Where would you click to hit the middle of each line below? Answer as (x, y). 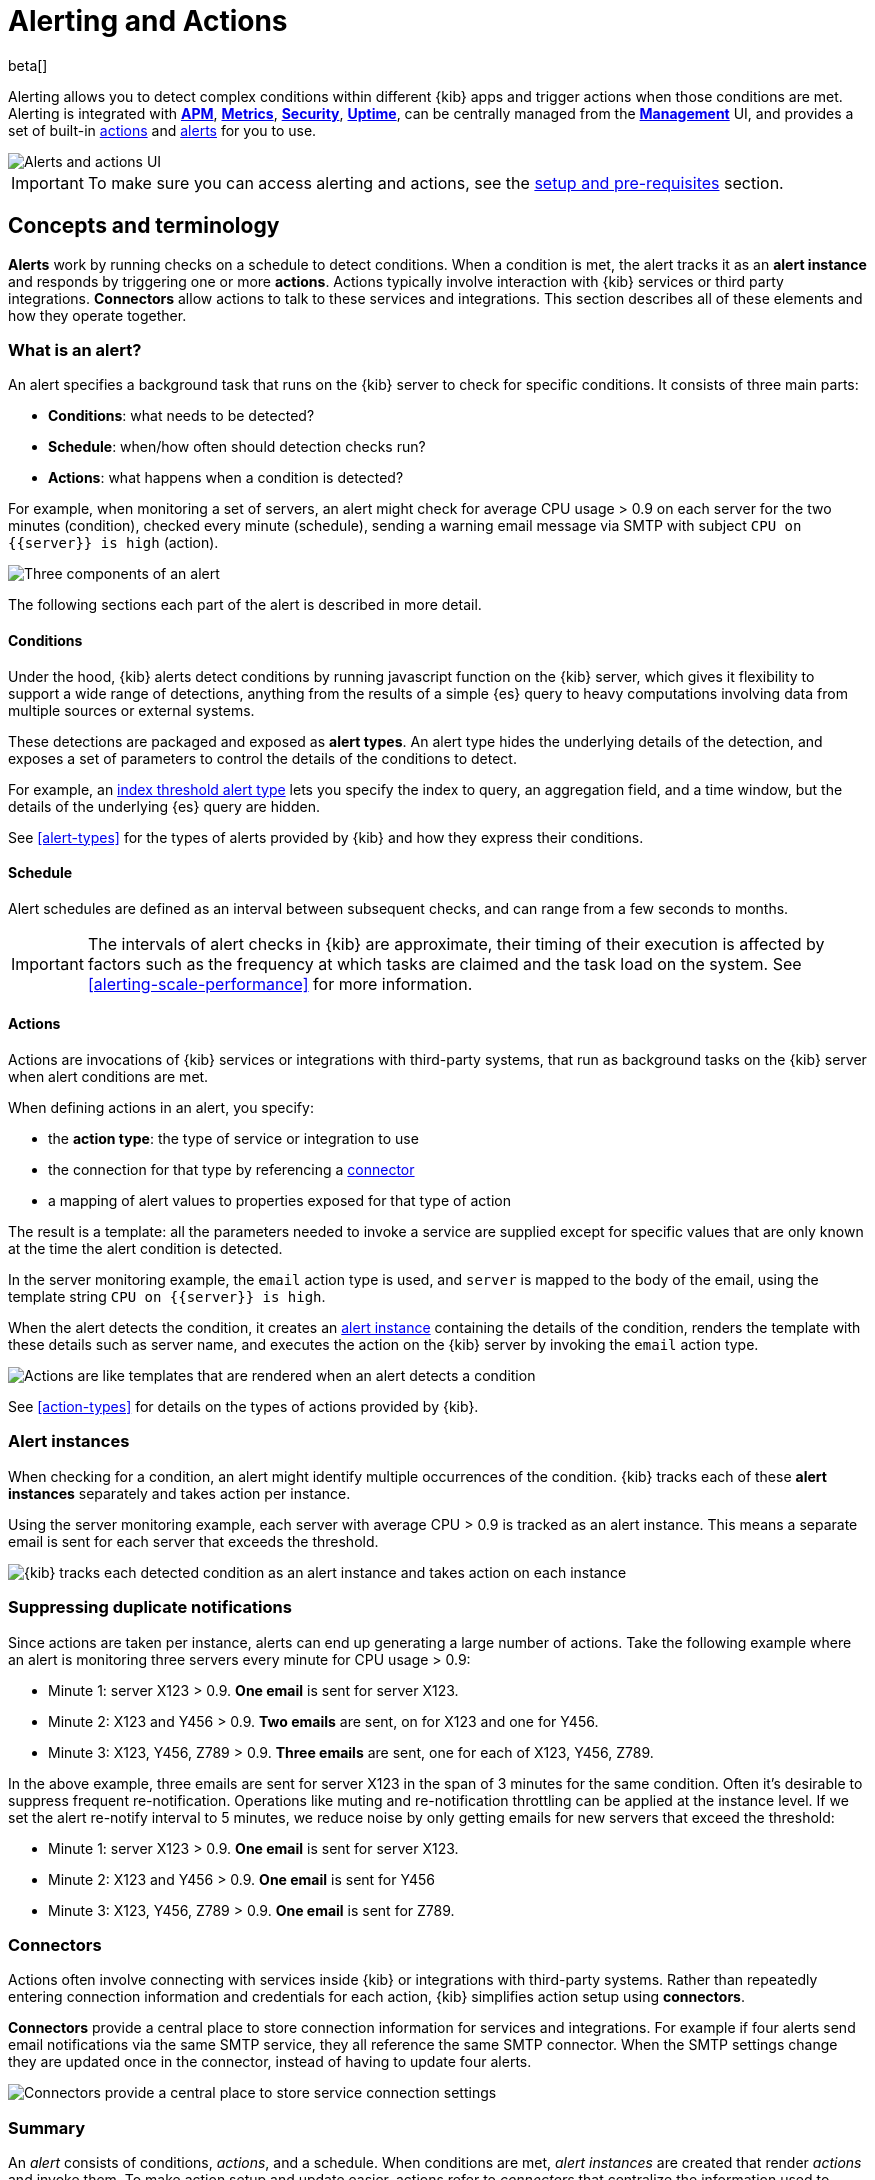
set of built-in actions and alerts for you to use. (162, 130)
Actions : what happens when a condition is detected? (226, 478)
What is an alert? (75, 349)
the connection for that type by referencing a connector (231, 1169)
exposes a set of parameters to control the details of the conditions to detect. (262, 758)
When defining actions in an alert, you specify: (161, 1107)
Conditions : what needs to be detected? (181, 416)
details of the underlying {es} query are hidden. (164, 806)
